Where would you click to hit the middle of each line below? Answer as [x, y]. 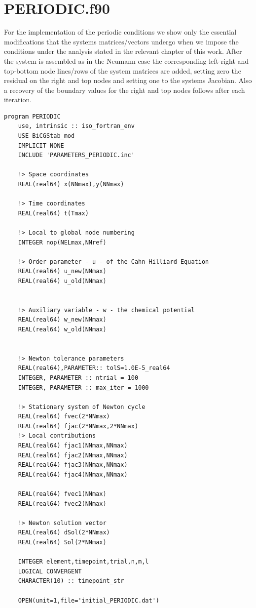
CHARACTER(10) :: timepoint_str [71, 581]
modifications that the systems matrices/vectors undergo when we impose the [121, 41]
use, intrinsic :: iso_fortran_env [76, 126]
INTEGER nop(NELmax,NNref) [62, 242]
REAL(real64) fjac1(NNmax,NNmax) [73, 446]
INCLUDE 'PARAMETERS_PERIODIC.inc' [76, 155]
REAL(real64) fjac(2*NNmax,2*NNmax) [78, 426]
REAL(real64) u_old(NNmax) [62, 281]
